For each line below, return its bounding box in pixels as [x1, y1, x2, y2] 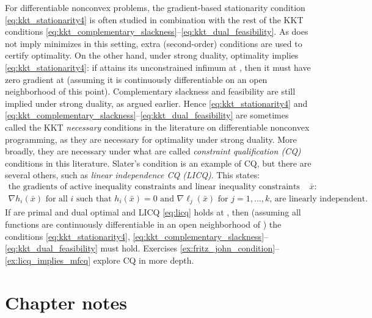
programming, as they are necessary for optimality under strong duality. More [5, 132, 297, 145]
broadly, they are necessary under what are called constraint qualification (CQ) [5, 145, 301, 157]
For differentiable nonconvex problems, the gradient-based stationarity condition [5, 1, 305, 13]
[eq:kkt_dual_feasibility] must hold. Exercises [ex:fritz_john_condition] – [5, 242, 280, 255]
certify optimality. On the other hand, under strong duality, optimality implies [5, 49, 299, 62]
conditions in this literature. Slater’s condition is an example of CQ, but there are [5, 156, 312, 169]
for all [45, 194, 68, 203]
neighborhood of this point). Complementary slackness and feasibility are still [5, 85, 296, 98]
